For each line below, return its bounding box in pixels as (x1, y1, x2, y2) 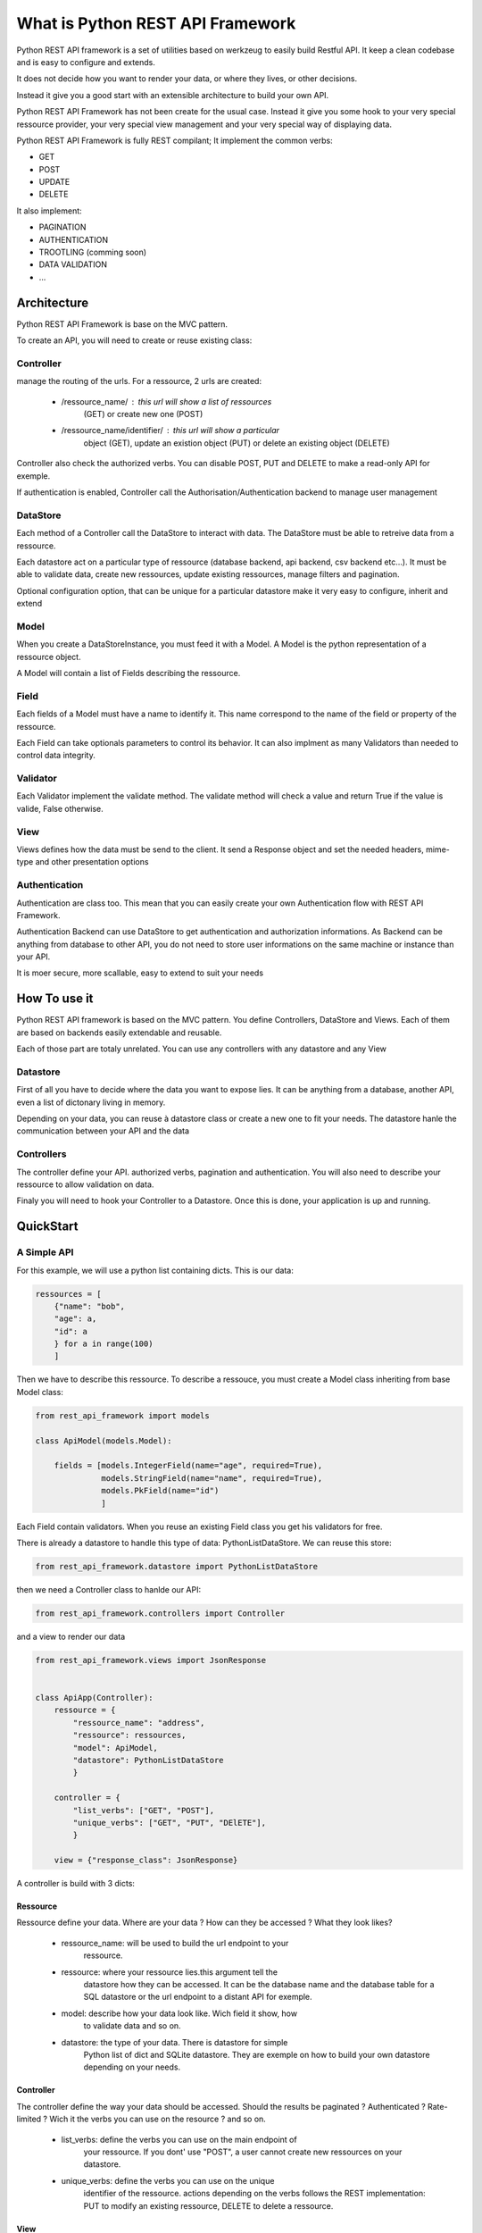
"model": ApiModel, (72, 1743, 158, 1752)
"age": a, (54, 1314, 97, 1324)
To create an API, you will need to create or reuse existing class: (16, 335, 253, 346)
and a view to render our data (16, 1631, 126, 1642)
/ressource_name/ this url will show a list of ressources (61, 396, 272, 406)
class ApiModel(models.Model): (35, 1435, 173, 1446)
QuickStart (16, 1219, 79, 1234)
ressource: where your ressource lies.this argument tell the (61, 1966, 278, 1978)
